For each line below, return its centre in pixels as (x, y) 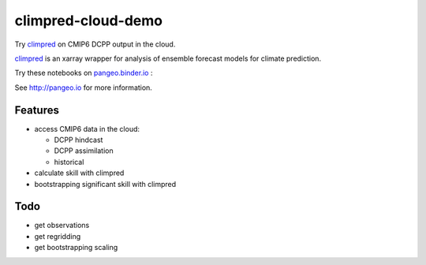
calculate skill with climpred (79, 173)
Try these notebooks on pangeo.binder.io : (84, 73)
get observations (62, 226)
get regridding (58, 236)
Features (37, 110)
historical (69, 162)
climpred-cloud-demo (89, 21)
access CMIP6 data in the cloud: (87, 129)
